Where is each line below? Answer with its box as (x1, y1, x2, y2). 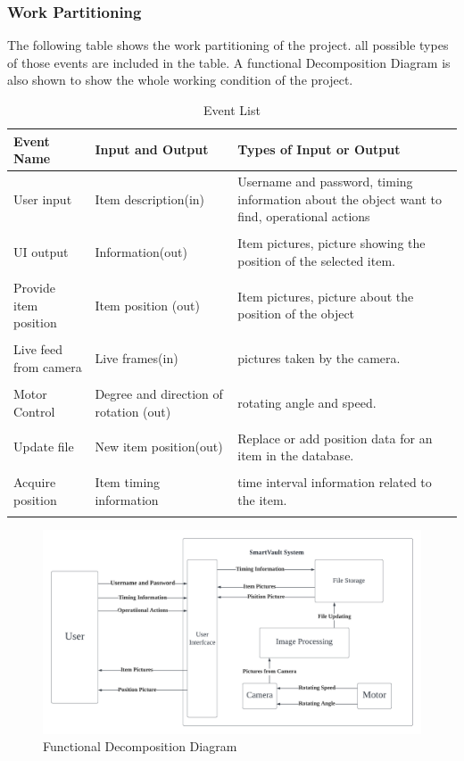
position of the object (237, 304, 355, 323)
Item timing (95, 473, 161, 492)
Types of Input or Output (237, 140, 401, 159)
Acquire (13, 473, 56, 492)
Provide (13, 278, 55, 296)
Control (13, 401, 55, 420)
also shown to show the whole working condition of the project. (7, 70, 353, 89)
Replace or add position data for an (237, 428, 433, 447)
